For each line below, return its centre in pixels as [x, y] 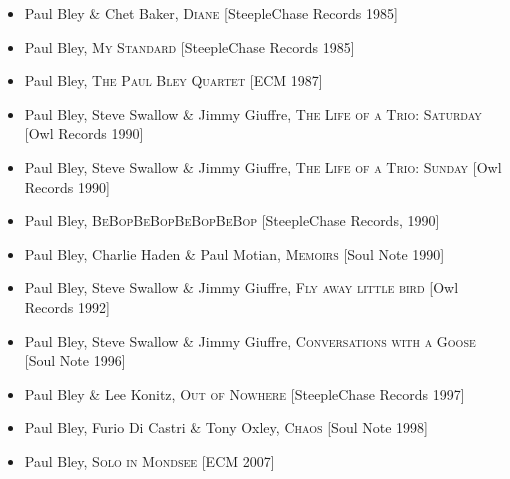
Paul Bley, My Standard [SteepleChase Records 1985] [189, 46]
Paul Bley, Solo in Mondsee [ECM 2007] [149, 460]
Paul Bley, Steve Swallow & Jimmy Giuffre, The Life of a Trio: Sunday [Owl [263, 166]
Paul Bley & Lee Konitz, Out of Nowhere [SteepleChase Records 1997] [244, 393]
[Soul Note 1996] [75, 360]
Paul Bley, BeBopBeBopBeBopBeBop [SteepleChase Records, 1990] [232, 220]
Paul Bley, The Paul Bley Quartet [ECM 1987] [173, 80]
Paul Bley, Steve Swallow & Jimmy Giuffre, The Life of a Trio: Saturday [253, 113]
